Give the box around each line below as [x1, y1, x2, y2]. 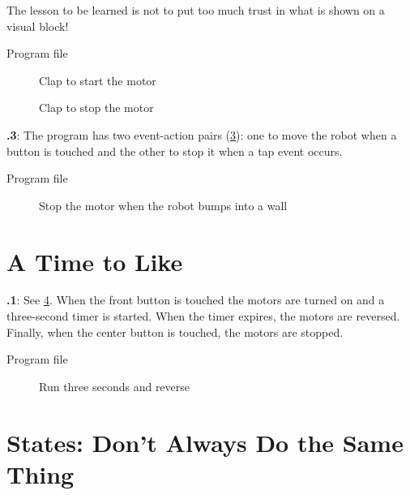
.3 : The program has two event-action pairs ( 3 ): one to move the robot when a [6, 126, 397, 143]
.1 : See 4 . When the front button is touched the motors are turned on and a [6, 291, 385, 308]
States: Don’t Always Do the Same [6, 425, 404, 458]
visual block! [6, 17, 69, 34]
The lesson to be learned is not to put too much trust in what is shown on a [6, 2, 385, 18]
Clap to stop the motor [39, 99, 154, 116]
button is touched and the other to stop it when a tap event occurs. [6, 142, 343, 159]
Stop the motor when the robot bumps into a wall [39, 196, 288, 213]
